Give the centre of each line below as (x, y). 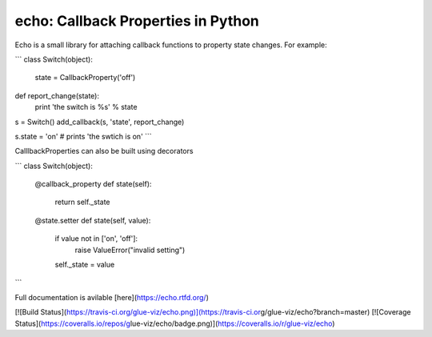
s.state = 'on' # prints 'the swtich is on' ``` (83, 136)
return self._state (83, 202)
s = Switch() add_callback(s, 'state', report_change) (100, 122)
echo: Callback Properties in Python (137, 21)
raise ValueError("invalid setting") (130, 250)
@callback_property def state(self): (93, 184)
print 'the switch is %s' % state (86, 107)
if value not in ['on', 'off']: (96, 239)
